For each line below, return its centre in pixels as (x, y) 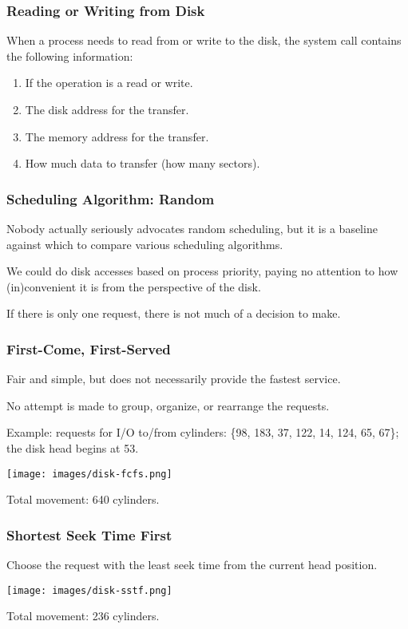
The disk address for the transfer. (107, 109)
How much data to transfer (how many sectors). (143, 163)
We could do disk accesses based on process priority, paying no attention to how (202, 271)
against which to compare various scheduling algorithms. (145, 244)
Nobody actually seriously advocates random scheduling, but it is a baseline (192, 228)
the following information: (70, 55)
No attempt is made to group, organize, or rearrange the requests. (168, 405)
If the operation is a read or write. (109, 83)
